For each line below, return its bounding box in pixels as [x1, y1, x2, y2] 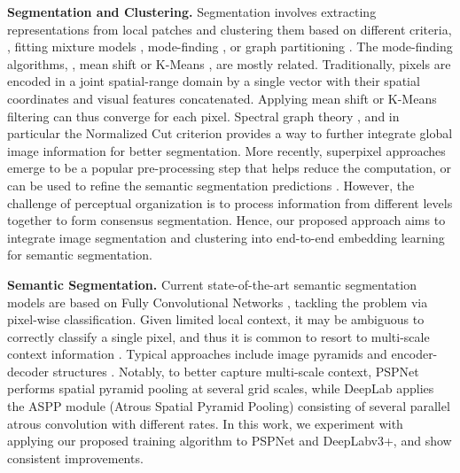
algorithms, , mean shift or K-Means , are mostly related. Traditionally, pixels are [7, 54, 451, 73]
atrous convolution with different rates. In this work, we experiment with [7, 414, 403, 432]
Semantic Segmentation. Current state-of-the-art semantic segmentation [7, 275, 417, 293]
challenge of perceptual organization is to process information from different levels [7, 193, 453, 212]
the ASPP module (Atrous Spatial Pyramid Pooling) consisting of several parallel [7, 397, 450, 415]
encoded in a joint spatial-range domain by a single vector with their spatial [7, 72, 420, 90]
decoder [7, 361, 50, 380]
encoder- [391, 345, 438, 363]
